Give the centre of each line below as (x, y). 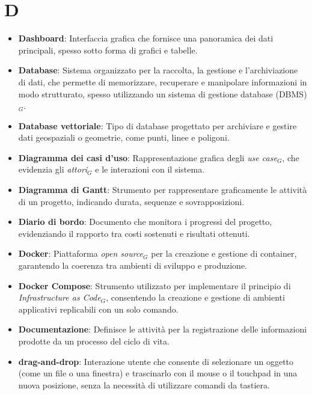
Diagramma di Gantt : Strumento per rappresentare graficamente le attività (163, 190)
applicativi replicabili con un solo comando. (98, 309)
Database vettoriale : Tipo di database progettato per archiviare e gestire (158, 125)
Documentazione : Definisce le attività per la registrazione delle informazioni (163, 329)
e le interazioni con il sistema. (150, 169)
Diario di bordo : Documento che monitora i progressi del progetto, (145, 222)
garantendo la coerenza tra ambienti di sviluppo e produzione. (133, 265)
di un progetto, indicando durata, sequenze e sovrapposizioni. (131, 201)
